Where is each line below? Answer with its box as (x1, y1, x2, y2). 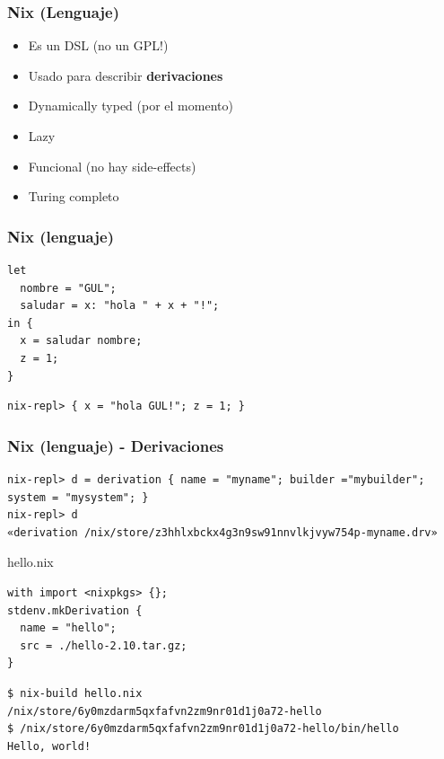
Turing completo (28, 187, 119, 206)
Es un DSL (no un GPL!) (28, 36, 169, 55)
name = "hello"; (20, 622, 117, 635)
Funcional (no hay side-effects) (28, 156, 196, 175)
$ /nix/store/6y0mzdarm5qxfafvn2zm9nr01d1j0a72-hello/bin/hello (7, 722, 399, 736)
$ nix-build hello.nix (7, 686, 143, 700)
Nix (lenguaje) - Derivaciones (7, 434, 224, 456)
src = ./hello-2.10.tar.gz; (20, 639, 187, 652)
